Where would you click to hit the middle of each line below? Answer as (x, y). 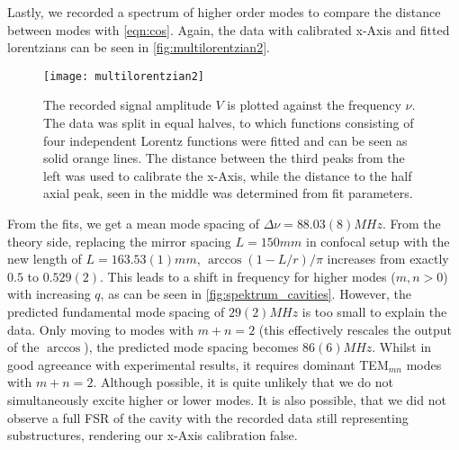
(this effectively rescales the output (355, 329)
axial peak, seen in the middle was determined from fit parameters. (228, 193)
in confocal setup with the (378, 241)
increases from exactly (388, 259)
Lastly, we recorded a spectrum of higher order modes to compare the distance (224, 12)
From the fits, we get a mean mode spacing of (133, 223)
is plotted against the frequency (314, 105)
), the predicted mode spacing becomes (191, 347)
